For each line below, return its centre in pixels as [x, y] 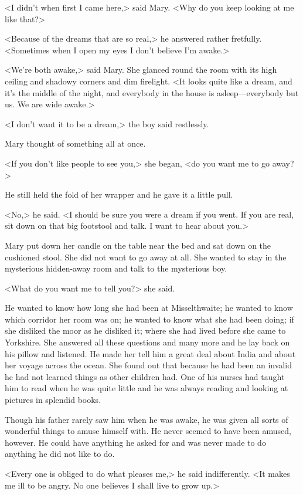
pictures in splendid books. [53, 400]
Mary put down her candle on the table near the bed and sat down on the [138, 245]
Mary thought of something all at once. [75, 143]
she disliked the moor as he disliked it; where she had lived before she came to [145, 330]
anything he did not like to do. [60, 454]
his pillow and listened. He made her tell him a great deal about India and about [150, 353]
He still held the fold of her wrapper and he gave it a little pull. [119, 194]
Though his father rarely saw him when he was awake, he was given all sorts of [147, 419]
